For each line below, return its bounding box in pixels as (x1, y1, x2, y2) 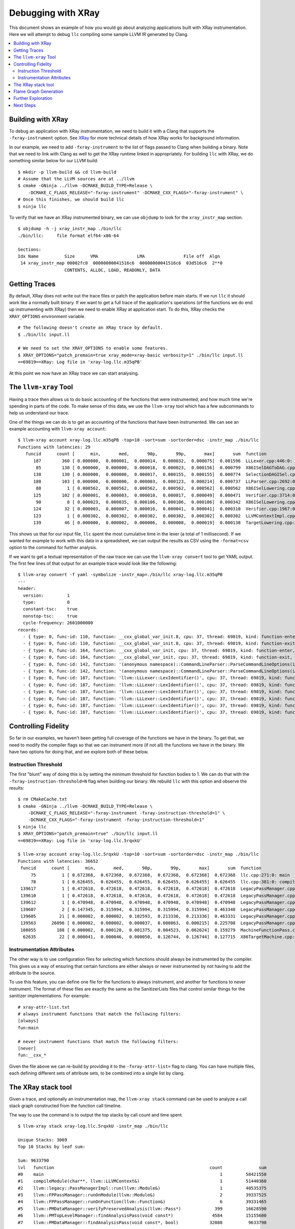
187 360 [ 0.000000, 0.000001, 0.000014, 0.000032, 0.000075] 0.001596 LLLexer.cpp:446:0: (33, 458, 293, 464)
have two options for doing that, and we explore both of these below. (9, 749, 149, 755)
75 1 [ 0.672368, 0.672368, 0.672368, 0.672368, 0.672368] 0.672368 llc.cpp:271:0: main (30, 872, 290, 878)
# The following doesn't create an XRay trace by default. (18, 325, 163, 330)
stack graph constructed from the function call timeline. (9, 1103, 122, 1109)
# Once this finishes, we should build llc (18, 197, 124, 203)
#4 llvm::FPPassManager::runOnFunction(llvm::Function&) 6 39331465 (18, 1199, 267, 1204)
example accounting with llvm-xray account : (9, 426, 107, 432)
